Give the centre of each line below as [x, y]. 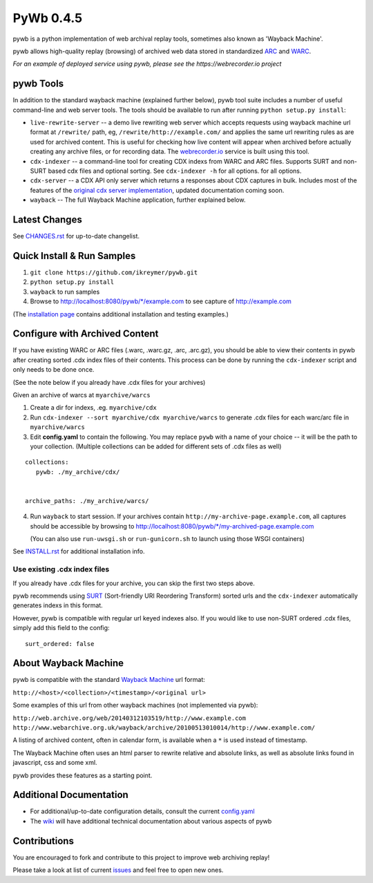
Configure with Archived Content [86, 334]
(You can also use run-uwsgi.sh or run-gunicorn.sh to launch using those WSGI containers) [168, 539]
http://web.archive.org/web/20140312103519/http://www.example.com [130, 718]
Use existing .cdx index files [61, 569]
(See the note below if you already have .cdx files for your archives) [109, 382]
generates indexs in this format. [58, 605]
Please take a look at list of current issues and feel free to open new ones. [118, 870]
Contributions [43, 841]
